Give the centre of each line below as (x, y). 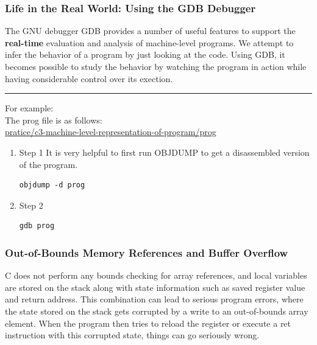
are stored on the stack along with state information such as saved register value (155, 287)
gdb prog (37, 226)
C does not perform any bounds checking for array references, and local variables (156, 275)
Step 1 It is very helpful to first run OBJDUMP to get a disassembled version (164, 152)
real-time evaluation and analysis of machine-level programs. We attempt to (149, 42)
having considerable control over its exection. (89, 78)
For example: (29, 108)
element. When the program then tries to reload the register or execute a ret (148, 323)
